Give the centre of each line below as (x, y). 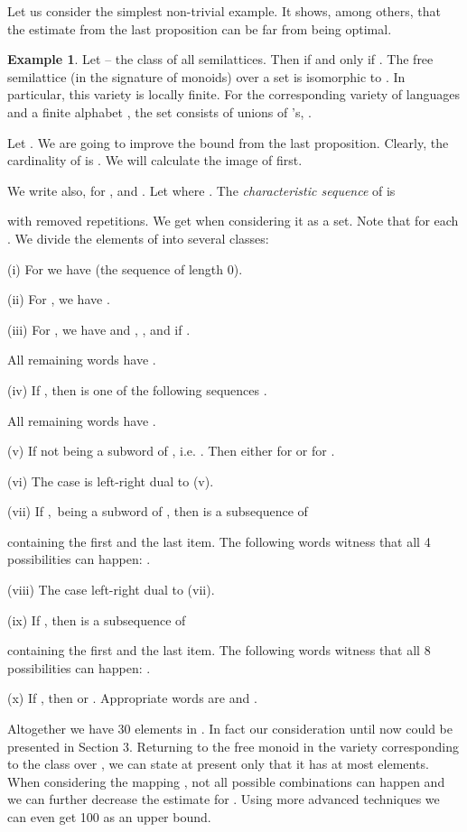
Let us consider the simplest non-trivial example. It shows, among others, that (224, 11)
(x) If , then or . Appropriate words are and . (132, 698)
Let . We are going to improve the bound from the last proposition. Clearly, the (228, 142)
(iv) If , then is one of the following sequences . (137, 389)
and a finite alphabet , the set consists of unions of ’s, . (159, 111)
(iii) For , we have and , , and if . (99, 329)
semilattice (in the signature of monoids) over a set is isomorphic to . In (206, 76)
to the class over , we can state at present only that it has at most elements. (218, 764)
